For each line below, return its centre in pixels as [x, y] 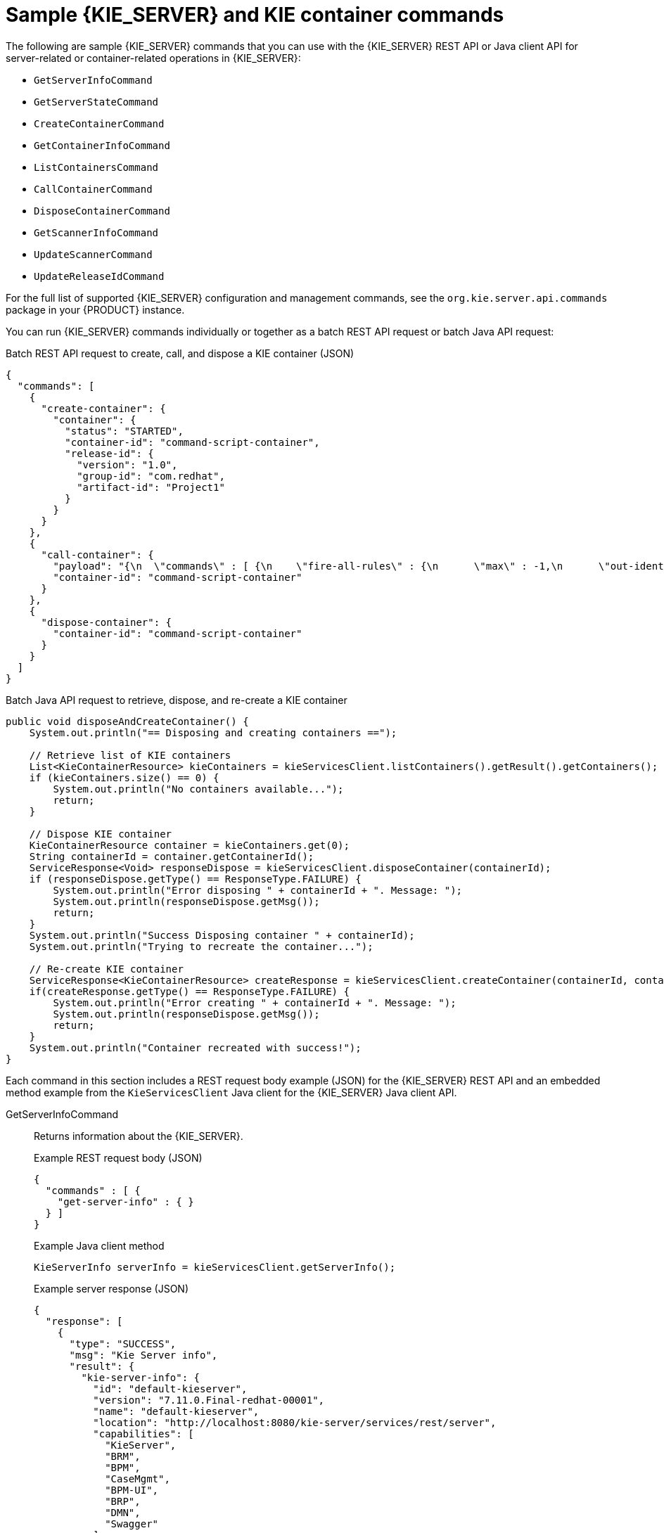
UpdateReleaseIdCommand [99, 276]
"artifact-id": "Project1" [151, 487]
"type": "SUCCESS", [123, 1343]
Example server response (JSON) [111, 1288]
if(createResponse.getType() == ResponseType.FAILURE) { [189, 991]
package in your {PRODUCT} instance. [95, 309]
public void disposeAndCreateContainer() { [127, 721]
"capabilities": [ [143, 1433]
